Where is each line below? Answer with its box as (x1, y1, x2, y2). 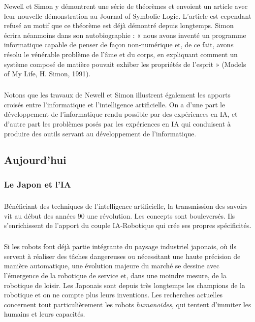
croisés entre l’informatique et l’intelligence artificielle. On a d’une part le (4, 99, 225, 109)
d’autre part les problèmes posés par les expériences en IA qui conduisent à (4, 118, 231, 129)
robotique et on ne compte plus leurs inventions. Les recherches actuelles (4, 290, 223, 300)
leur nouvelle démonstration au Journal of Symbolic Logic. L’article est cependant (4, 10, 252, 21)
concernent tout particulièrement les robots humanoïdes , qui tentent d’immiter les (4, 299, 251, 309)
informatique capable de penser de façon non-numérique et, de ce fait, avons (4, 39, 234, 50)
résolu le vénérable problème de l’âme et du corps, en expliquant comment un (4, 49, 238, 59)
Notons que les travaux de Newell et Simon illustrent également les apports (4, 90, 231, 100)
